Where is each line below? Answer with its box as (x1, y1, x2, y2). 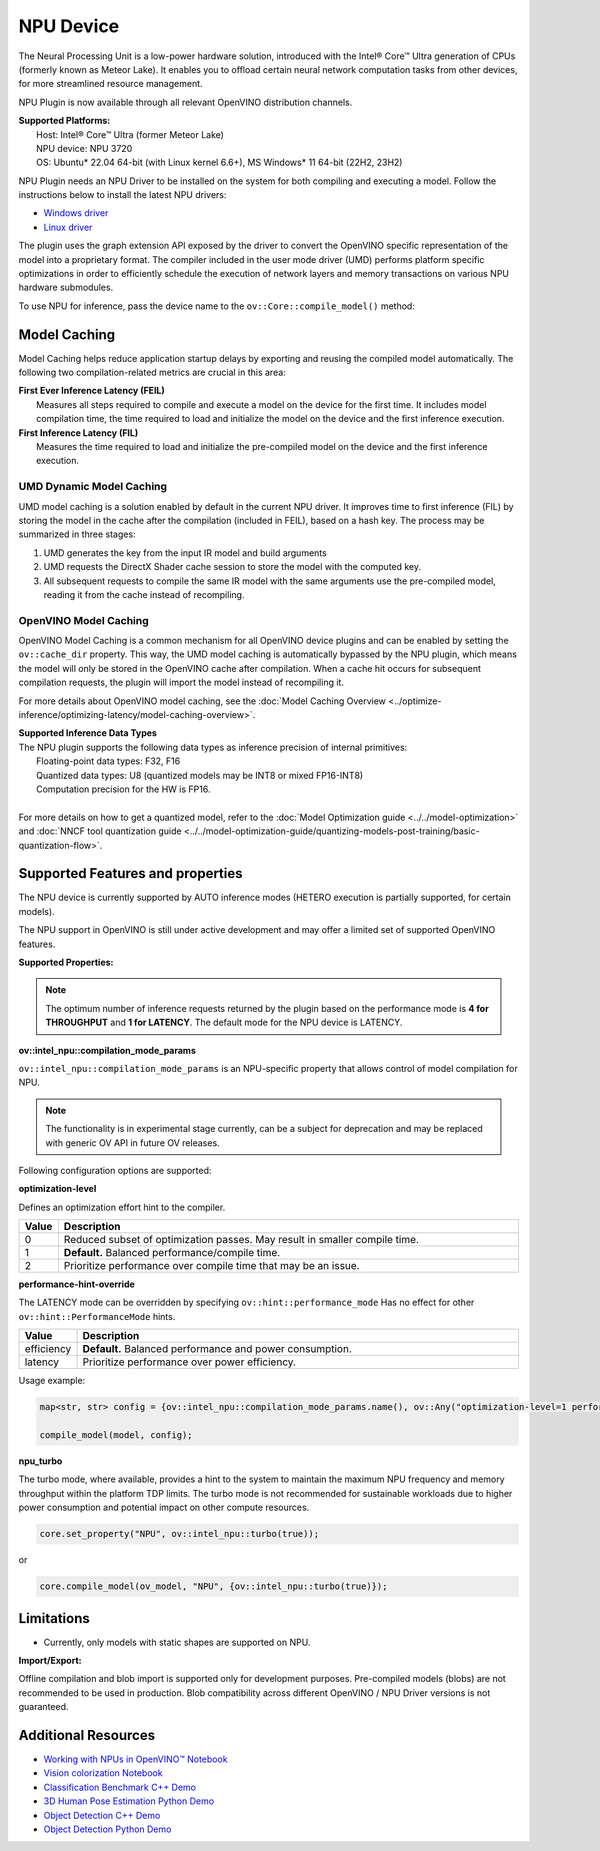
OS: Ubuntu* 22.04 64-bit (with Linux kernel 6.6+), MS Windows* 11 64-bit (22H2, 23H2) (36, 156, 403, 169)
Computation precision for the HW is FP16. (36, 783, 211, 795)
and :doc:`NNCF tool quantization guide (18, 825, 182, 837)
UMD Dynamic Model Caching (18, 480, 168, 494)
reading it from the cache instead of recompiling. (43, 588, 245, 600)
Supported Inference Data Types (18, 727, 157, 739)
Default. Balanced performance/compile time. (63, 1246, 281, 1260)
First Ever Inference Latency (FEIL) (18, 385, 165, 397)
